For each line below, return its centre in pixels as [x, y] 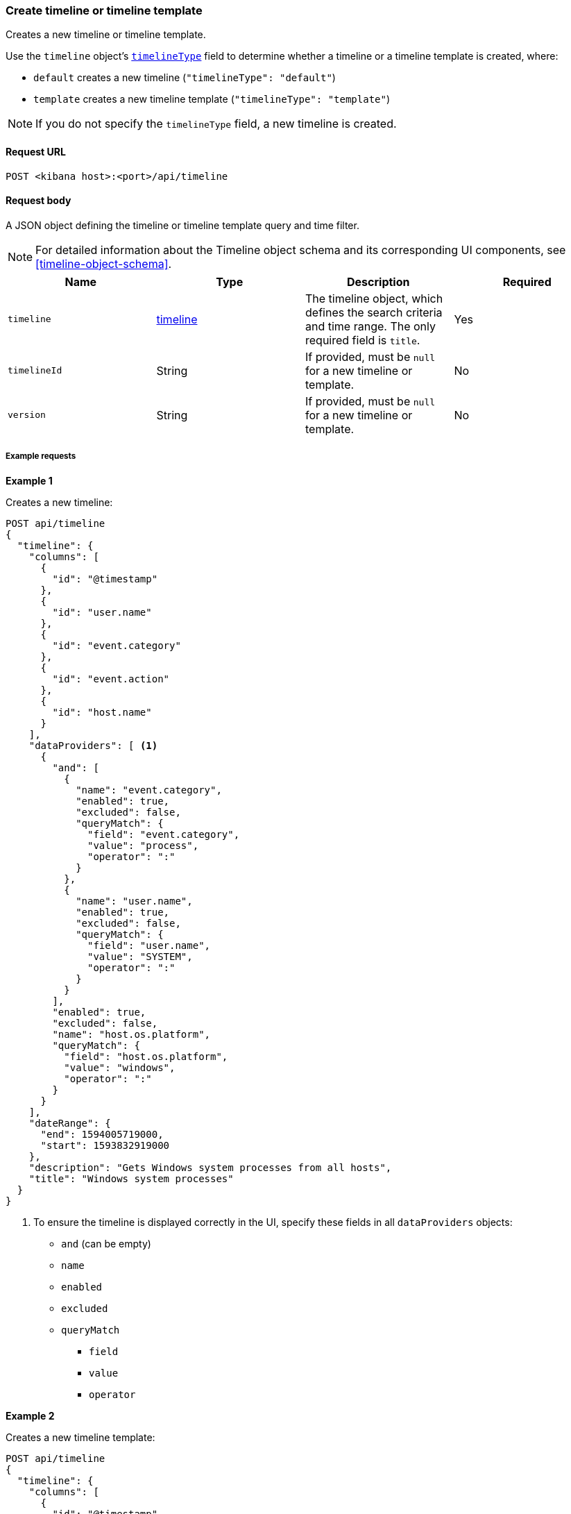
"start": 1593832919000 [105, 1145]
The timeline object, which [374, 298]
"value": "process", [143, 845]
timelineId [35, 371]
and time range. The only [371, 326]
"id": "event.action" [111, 679]
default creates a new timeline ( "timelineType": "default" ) [185, 78]
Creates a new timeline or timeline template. [106, 35]
